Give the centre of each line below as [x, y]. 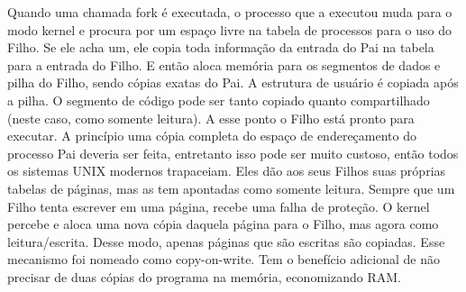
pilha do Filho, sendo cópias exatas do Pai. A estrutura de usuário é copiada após [233, 82]
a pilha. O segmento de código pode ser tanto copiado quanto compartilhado [219, 100]
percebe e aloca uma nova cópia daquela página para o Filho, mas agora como [223, 224]
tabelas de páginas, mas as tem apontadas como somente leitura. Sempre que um [231, 188]
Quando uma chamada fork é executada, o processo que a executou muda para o [230, 12]
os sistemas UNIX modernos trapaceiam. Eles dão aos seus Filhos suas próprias [227, 171]
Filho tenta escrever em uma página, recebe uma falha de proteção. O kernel [219, 206]
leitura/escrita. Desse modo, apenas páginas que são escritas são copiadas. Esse [226, 241]
